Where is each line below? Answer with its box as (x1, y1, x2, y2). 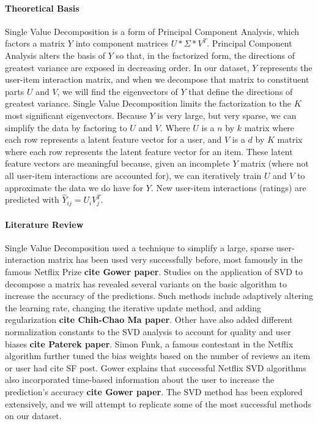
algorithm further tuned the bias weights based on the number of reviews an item (5, 349, 311, 362)
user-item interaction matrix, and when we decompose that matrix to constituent (5, 73, 309, 86)
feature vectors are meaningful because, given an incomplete (5, 157, 230, 170)
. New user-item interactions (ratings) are (150, 181, 306, 194)
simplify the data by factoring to (5, 121, 127, 134)
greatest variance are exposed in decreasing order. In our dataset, (5, 61, 250, 74)
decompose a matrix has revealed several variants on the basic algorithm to (5, 277, 287, 290)
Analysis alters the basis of (5, 48, 106, 61)
